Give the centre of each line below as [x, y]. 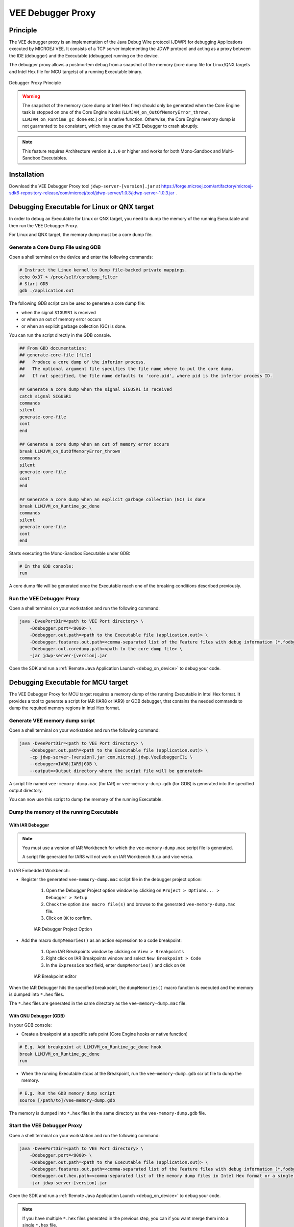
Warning [31, 96]
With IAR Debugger [29, 825]
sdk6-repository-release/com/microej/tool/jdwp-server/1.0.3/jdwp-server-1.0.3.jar [92, 193]
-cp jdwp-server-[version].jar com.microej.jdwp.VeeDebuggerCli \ [111, 757]
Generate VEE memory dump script [52, 720]
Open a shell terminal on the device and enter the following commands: [81, 257]
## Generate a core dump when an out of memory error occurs [94, 444]
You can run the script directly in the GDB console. [60, 335]
